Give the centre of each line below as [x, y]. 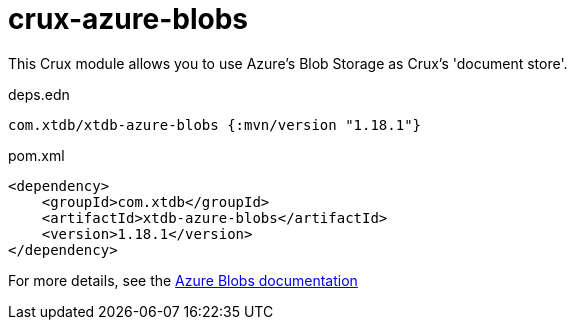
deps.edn [39, 94]
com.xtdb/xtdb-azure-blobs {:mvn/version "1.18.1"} [215, 124]
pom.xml [36, 155]
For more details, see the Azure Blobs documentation [183, 280]
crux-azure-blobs [128, 19]
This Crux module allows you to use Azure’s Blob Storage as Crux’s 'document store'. [288, 63]
